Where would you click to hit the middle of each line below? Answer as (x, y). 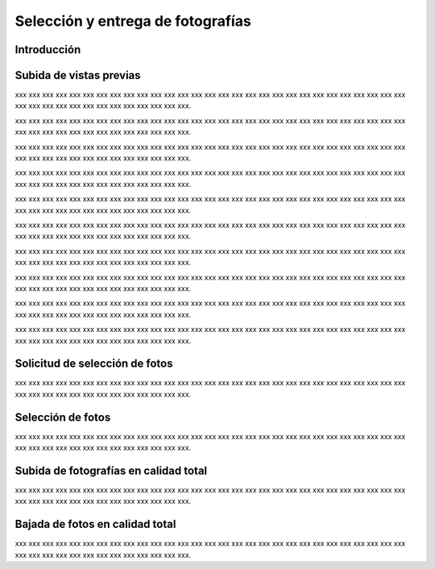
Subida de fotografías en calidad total (111, 470)
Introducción (48, 50)
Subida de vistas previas (78, 75)
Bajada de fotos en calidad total (95, 524)
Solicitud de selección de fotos (94, 364)
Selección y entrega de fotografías (133, 21)
